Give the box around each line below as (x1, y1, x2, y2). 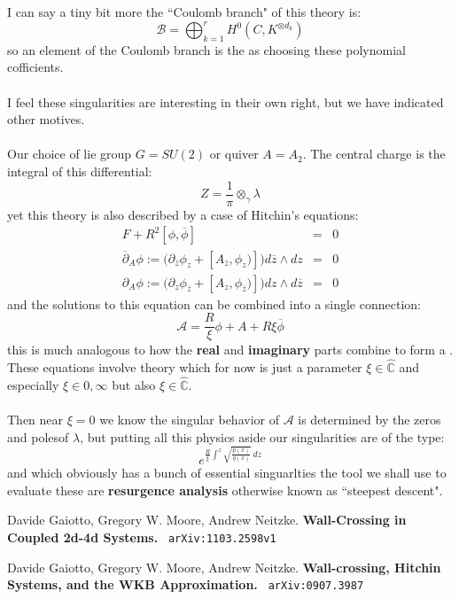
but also (112, 375, 156, 393)
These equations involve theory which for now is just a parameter (7, 358, 362, 377)
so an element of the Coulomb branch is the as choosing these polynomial (7, 40, 406, 58)
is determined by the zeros (298, 410, 441, 429)
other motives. (7, 110, 85, 128)
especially (7, 375, 59, 393)
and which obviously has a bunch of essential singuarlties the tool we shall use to (7, 463, 447, 482)
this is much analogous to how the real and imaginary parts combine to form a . (7, 340, 454, 359)
